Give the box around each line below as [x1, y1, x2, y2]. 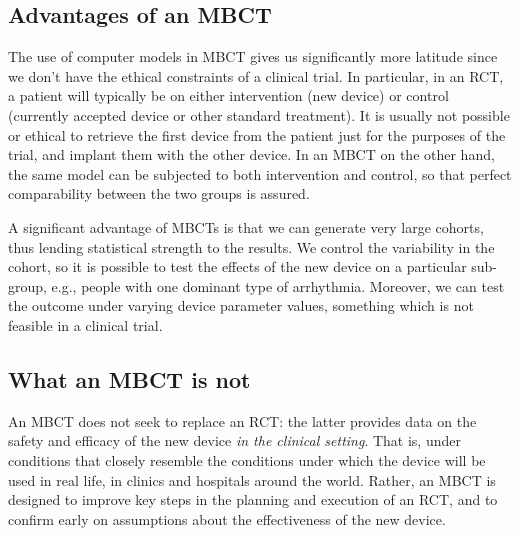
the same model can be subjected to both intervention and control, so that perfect [8, 163, 512, 184]
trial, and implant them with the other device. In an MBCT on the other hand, [8, 144, 495, 165]
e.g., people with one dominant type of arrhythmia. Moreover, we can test [51, 275, 505, 296]
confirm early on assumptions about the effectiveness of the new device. [8, 508, 446, 529]
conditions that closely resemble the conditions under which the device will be [8, 449, 486, 470]
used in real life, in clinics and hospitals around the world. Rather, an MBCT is [8, 469, 496, 490]
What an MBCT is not [8, 363, 251, 394]
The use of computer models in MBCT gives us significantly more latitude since [8, 46, 498, 67]
